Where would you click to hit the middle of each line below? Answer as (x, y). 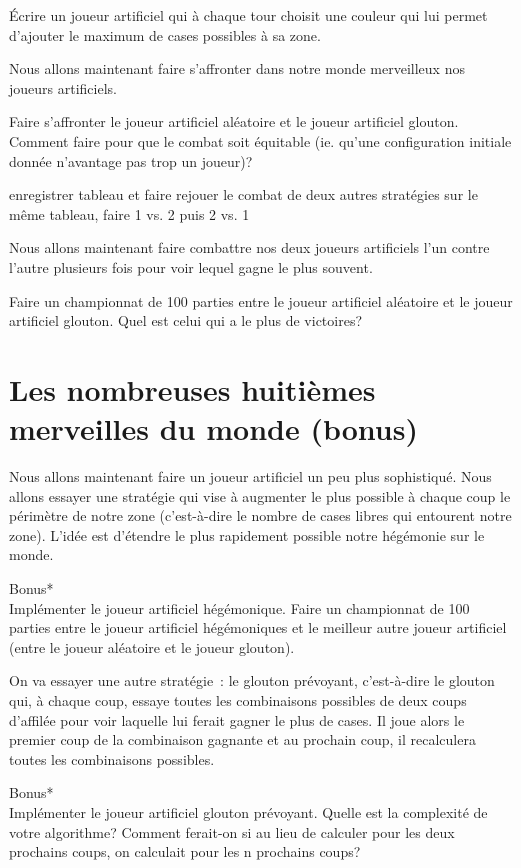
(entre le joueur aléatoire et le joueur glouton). (152, 646)
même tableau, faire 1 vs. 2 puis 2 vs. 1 (129, 213)
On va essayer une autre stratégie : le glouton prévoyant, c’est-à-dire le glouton (252, 680)
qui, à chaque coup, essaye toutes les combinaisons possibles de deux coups (238, 699)
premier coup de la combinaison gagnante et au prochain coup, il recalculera (242, 739)
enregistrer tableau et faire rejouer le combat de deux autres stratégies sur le (243, 194)
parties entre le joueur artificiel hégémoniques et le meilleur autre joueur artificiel (258, 627)
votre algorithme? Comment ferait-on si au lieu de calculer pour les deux (232, 831)
